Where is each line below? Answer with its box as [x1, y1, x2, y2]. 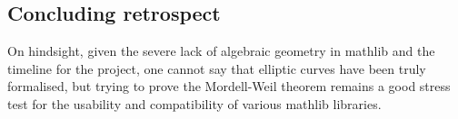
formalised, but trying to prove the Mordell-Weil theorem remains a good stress [7, 77, 451, 96]
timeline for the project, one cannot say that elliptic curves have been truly [7, 59, 426, 78]
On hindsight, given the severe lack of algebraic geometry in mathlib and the [7, 41, 435, 60]
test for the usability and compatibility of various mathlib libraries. [7, 94, 382, 113]
